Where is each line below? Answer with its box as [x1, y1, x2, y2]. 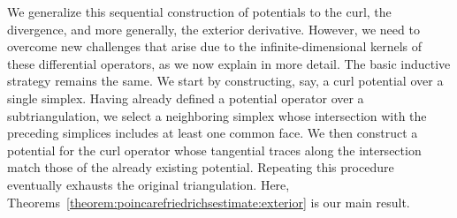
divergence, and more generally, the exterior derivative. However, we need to [7, 19, 420, 38]
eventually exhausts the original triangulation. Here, [7, 175, 290, 193]
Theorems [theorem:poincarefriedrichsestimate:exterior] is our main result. [7, 192, 410, 211]
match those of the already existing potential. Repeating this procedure [7, 158, 394, 177]
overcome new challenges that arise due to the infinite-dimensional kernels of [7, 37, 422, 56]
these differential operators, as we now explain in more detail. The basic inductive [7, 54, 451, 72]
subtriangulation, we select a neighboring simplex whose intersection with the [7, 106, 427, 124]
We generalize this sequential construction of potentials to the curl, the [7, 3, 392, 20]
